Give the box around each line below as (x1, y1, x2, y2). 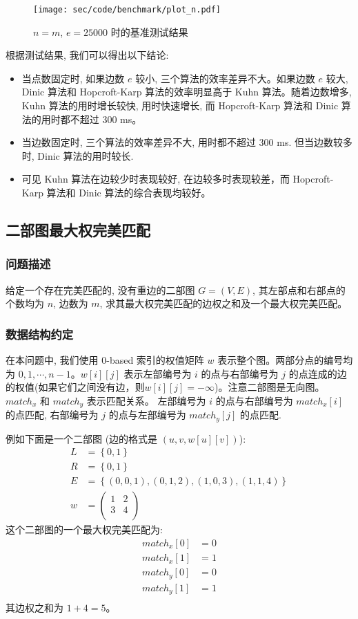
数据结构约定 (6, 325, 74, 342)
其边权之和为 (6, 600, 63, 615)
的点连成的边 (288, 366, 347, 380)
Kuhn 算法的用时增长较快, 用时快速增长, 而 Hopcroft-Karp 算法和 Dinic (21, 98, 339, 113)
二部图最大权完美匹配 (6, 219, 150, 240)
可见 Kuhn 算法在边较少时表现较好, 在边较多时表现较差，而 (21, 172, 290, 186)
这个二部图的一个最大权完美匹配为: (6, 522, 163, 537)
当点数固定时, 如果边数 (21, 71, 125, 85)
